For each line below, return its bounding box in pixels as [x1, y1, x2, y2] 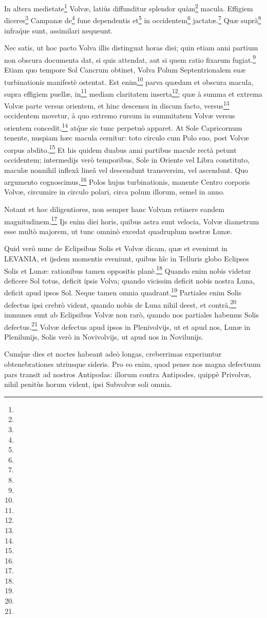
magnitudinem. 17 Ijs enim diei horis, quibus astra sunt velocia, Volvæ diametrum [4, 214, 259, 226]
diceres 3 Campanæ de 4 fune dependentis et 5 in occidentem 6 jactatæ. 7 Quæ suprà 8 [4, 13, 261, 25]
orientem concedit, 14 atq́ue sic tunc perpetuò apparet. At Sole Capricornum [4, 120, 242, 133]
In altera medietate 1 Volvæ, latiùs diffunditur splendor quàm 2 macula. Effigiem [4, 2, 253, 13]
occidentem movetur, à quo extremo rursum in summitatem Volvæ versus [4, 110, 235, 121]
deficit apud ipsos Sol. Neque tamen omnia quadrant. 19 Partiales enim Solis [4, 286, 242, 298]
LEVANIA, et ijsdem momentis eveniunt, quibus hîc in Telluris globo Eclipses [4, 253, 249, 264]
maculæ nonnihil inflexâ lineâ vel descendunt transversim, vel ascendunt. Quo [4, 164, 249, 175]
